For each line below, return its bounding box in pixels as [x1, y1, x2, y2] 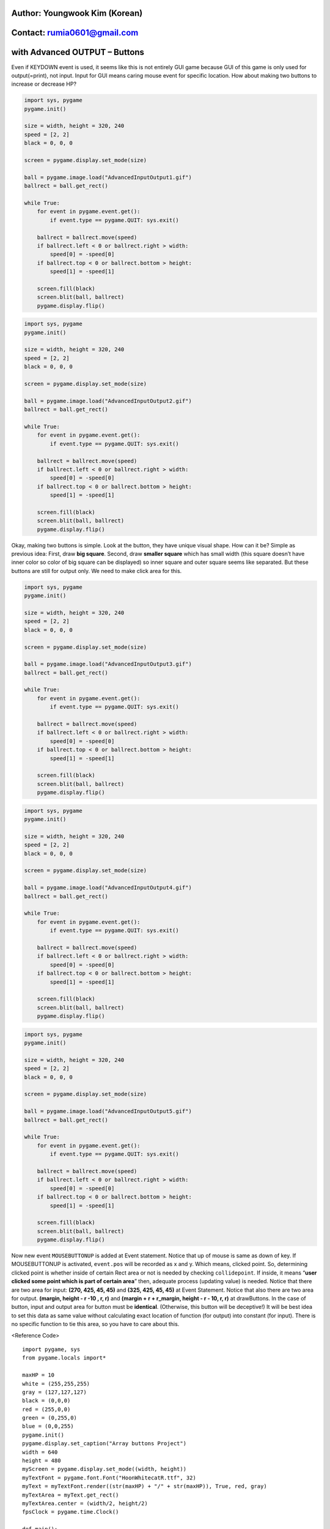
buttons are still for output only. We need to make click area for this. [11, 567, 182, 574]
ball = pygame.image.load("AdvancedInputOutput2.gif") [24, 398, 192, 404]
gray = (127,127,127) [22, 1388, 87, 1396]
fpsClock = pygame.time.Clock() [22, 1508, 119, 1516]
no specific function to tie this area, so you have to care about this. [11, 1320, 180, 1328]
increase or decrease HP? [11, 80, 76, 88]
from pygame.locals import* [22, 1355, 106, 1361]
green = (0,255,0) [22, 1415, 78, 1421]
